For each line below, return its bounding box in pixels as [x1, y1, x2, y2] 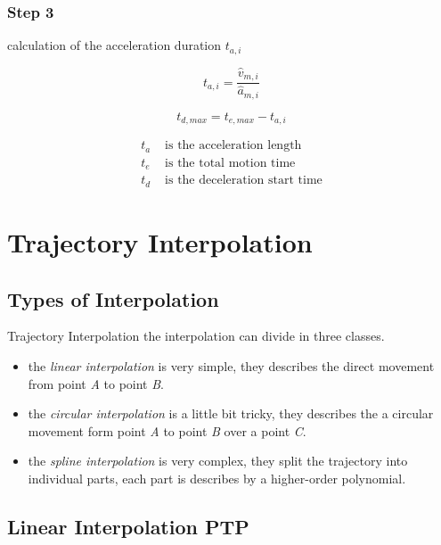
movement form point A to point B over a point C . [28, 421, 306, 440]
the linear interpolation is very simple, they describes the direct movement [28, 356, 435, 375]
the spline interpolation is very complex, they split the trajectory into [28, 451, 408, 470]
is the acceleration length [165, 139, 302, 153]
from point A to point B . [28, 374, 164, 392]
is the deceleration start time [165, 174, 323, 187]
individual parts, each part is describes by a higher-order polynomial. [28, 468, 406, 487]
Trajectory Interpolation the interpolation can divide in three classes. [7, 326, 385, 345]
